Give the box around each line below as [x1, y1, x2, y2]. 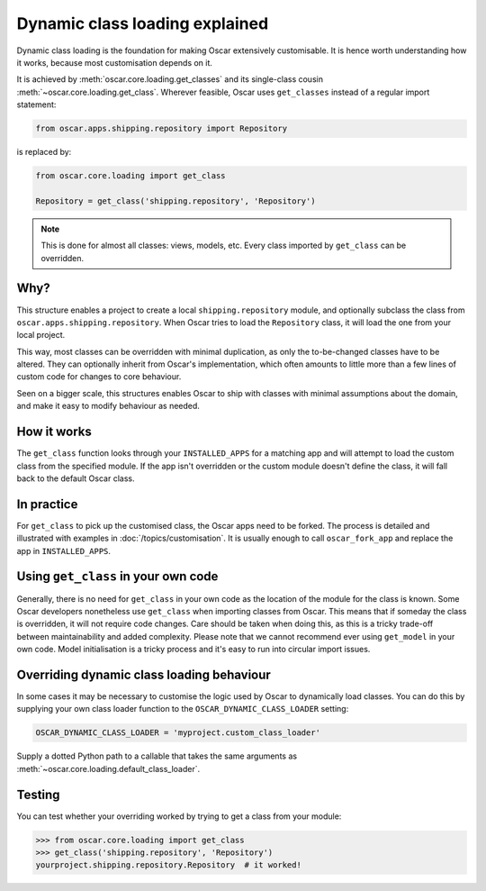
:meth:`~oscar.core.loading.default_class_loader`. [16, 763, 201, 774]
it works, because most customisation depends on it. [16, 57, 213, 68]
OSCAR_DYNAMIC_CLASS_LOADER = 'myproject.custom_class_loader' [35, 728, 321, 738]
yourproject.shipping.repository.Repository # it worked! [35, 860, 301, 870]
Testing [16, 786, 60, 802]
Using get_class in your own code [16, 568, 219, 585]
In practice [16, 496, 78, 512]
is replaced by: [16, 147, 72, 158]
